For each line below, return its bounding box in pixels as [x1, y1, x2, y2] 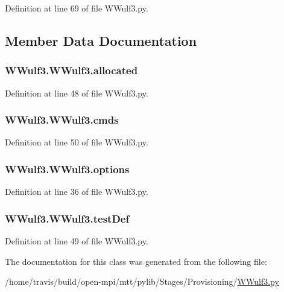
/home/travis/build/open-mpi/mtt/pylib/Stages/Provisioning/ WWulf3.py [5, 275, 279, 288]
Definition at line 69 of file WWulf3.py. [5, 2, 148, 14]
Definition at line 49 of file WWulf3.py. [5, 235, 148, 247]
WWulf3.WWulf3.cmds [5, 112, 119, 127]
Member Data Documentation [5, 31, 197, 49]
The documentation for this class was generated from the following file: [5, 255, 267, 267]
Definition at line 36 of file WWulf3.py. [5, 185, 148, 198]
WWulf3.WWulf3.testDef [5, 211, 130, 226]
